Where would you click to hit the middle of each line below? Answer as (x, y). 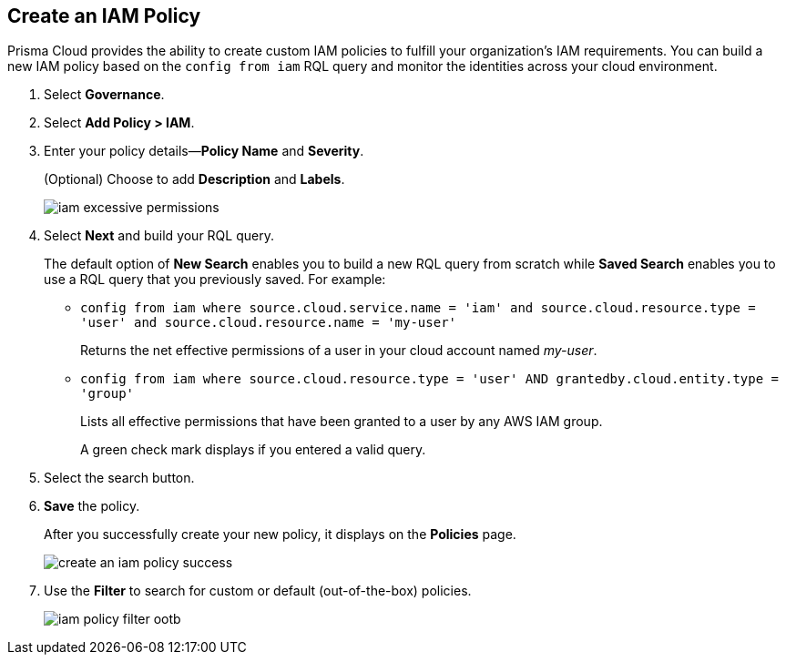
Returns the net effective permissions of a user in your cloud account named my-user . (339, 351)
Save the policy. (92, 506)
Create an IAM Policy (104, 16)
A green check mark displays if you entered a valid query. (253, 450)
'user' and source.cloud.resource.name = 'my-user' (269, 323)
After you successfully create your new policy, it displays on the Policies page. (280, 535)
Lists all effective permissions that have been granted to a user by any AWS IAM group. (342, 422)
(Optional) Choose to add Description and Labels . (194, 179)
